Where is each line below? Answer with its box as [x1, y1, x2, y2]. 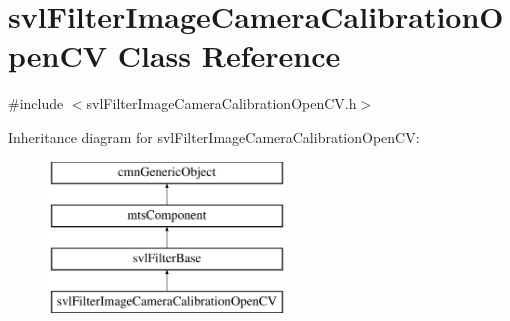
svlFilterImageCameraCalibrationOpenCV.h [86, 93, 357, 114]
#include [8, 93, 64, 114]
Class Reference [117, 35, 341, 76]
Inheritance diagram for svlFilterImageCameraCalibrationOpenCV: [8, 126, 420, 147]
